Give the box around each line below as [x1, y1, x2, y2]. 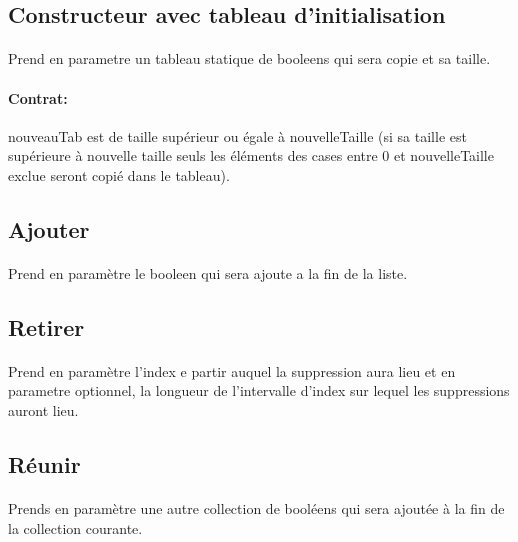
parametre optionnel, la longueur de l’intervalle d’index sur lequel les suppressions [8, 380, 510, 401]
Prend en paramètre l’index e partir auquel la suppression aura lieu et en [8, 360, 456, 381]
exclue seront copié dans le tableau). [8, 164, 230, 185]
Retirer [8, 311, 85, 342]
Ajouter [8, 213, 90, 244]
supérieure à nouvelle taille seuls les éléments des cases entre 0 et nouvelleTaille [8, 145, 494, 166]
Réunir [8, 449, 81, 480]
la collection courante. [8, 517, 143, 538]
